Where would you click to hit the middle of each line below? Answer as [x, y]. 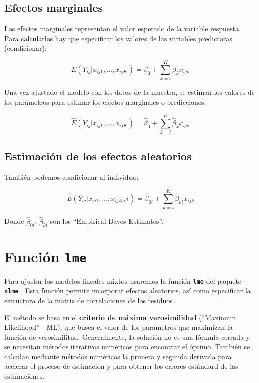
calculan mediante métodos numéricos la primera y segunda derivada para [118, 356]
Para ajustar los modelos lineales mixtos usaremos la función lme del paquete [123, 280]
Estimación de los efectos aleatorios [98, 156]
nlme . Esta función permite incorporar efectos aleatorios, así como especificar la [127, 291]
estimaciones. [24, 376]
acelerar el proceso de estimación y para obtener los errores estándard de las [121, 366]
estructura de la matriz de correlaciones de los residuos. [89, 300]
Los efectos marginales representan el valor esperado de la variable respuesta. [122, 28]
